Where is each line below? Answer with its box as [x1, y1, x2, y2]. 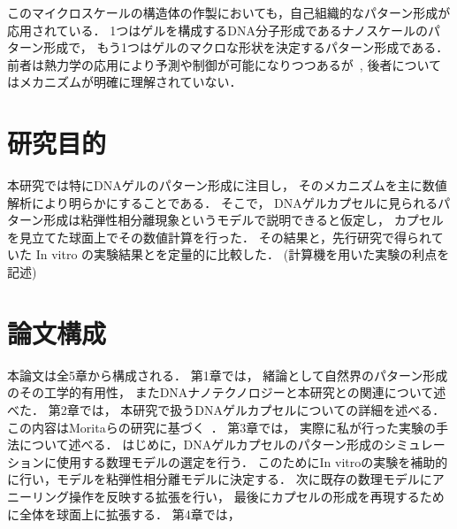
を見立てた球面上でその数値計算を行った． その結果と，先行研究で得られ [7, 227, 431, 246]
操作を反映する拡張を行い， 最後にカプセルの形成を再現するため [68, 487, 445, 505]
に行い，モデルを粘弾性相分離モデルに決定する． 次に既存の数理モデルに [7, 470, 432, 488]
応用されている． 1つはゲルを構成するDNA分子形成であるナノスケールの [7, 20, 429, 39]
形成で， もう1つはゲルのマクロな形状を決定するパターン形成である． [43, 38, 449, 57]
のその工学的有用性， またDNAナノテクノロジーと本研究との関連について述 [7, 383, 446, 402]
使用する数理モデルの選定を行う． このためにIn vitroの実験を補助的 [56, 452, 448, 471]
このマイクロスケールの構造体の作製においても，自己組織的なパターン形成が [7, 4, 451, 21]
